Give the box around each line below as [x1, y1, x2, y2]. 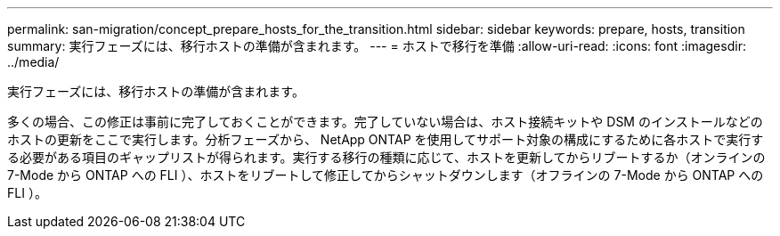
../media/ [7, 54, 60, 69]
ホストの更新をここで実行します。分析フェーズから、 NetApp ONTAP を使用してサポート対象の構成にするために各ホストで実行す [7, 132, 764, 147]
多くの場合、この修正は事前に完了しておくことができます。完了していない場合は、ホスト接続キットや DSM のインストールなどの [7, 114, 763, 129]
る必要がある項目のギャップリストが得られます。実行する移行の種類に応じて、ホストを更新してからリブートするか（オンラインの [7, 150, 766, 165]
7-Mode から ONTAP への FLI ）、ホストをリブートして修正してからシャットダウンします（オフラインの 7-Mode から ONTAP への [7, 167, 764, 183]
